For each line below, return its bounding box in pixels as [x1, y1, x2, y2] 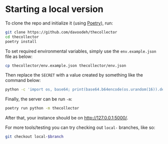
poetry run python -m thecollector [5, 106, 79, 111]
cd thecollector [5, 34, 39, 39]
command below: [5, 77, 41, 83]
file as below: [5, 53, 33, 59]
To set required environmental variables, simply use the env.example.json [5, 48, 156, 54]
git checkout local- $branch [5, 134, 64, 139]
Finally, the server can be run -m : [5, 96, 72, 102]
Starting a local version [5, 3, 103, 15]
